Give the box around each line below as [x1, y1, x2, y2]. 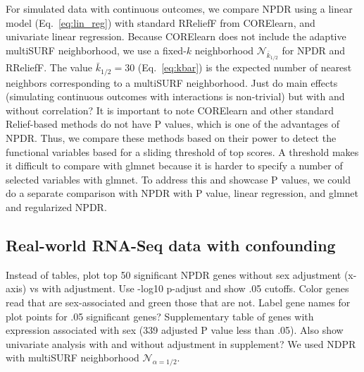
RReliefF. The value [6, 60, 93, 75]
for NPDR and [282, 42, 346, 57]
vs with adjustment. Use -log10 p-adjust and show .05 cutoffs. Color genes [29, 281, 349, 296]
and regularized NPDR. [6, 199, 107, 214]
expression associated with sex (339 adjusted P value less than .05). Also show [6, 323, 344, 337]
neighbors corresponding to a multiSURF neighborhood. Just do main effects [6, 75, 338, 90]
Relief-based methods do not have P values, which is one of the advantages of [6, 116, 340, 131]
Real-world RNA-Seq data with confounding [6, 234, 336, 256]
